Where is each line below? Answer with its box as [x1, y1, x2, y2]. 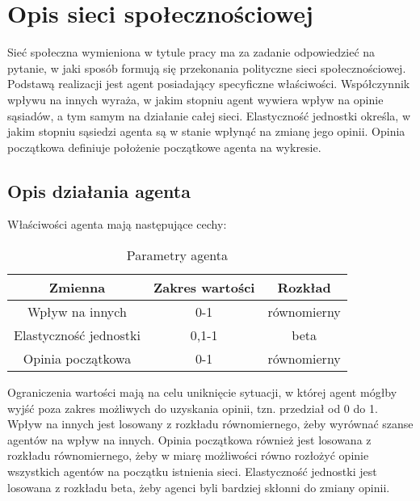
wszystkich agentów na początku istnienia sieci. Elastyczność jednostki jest [7, 463, 377, 480]
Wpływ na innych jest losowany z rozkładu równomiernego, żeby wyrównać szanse [7, 415, 414, 432]
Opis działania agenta [7, 178, 191, 203]
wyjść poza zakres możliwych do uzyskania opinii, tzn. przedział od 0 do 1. [7, 399, 378, 416]
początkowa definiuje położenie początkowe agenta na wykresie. [7, 138, 321, 155]
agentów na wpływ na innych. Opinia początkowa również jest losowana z [7, 431, 372, 448]
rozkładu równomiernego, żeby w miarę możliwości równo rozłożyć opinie [7, 447, 369, 464]
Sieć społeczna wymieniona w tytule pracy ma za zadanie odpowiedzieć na [7, 44, 376, 61]
